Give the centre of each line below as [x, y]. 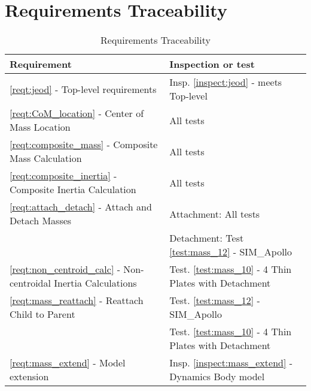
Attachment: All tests [215, 213]
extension [29, 377]
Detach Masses [41, 221]
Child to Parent [42, 314]
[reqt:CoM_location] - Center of [77, 113]
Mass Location [40, 127]
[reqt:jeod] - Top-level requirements [83, 89]
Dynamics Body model [217, 377]
